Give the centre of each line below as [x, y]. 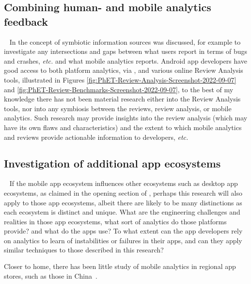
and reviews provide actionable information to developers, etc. [96, 137]
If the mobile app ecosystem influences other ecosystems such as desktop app [124, 183]
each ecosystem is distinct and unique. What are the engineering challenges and [122, 212]
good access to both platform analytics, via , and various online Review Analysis [124, 70]
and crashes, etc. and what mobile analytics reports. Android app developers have [125, 60]
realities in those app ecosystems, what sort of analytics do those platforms [115, 221]
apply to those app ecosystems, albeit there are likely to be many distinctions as [123, 202]
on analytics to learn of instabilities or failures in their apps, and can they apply [123, 240]
